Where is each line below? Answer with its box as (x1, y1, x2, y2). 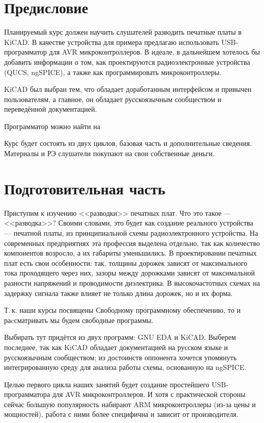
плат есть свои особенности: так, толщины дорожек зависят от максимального (4, 257, 248, 268)
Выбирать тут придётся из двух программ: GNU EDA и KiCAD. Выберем (4, 332, 236, 342)
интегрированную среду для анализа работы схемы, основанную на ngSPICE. (4, 362, 247, 372)
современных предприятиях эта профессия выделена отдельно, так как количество (4, 237, 260, 248)
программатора (4, 389, 50, 400)
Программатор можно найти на (4, 120, 100, 131)
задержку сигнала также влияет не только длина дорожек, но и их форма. (4, 287, 233, 298)
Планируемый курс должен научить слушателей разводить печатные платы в (4, 27, 242, 37)
